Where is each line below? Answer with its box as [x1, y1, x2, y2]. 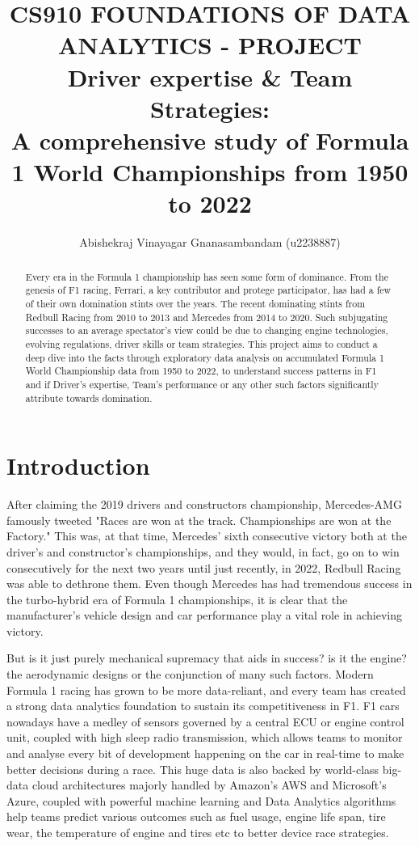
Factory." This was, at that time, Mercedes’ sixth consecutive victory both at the [6, 527, 407, 544]
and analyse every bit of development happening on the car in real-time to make [6, 745, 404, 762]
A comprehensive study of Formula [10, 123, 409, 156]
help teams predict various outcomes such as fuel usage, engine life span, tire [6, 808, 386, 825]
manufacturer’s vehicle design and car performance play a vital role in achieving [6, 607, 403, 624]
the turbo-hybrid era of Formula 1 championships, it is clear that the [6, 590, 348, 607]
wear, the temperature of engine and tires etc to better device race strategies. [6, 824, 389, 841]
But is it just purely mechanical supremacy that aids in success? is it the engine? [6, 649, 407, 666]
